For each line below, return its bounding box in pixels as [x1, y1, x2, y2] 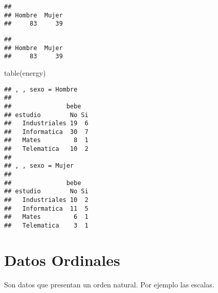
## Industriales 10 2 [4, 196, 89, 204]
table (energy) [4, 67, 46, 78]
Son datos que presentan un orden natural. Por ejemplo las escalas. [4, 279, 214, 289]
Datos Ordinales [4, 249, 120, 270]
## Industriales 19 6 [4, 120, 89, 127]
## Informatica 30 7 [4, 128, 89, 136]
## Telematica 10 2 [4, 145, 89, 153]
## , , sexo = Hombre [4, 85, 78, 93]
